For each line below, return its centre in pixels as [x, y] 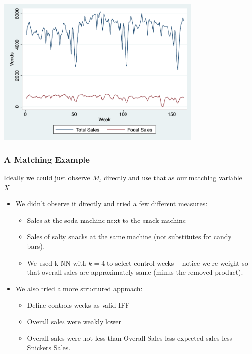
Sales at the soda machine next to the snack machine [106, 220]
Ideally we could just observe [47, 178]
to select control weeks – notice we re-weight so [177, 262]
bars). [36, 246]
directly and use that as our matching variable [173, 178]
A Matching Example [47, 159]
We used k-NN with [57, 262]
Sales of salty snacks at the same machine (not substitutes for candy [129, 236]
